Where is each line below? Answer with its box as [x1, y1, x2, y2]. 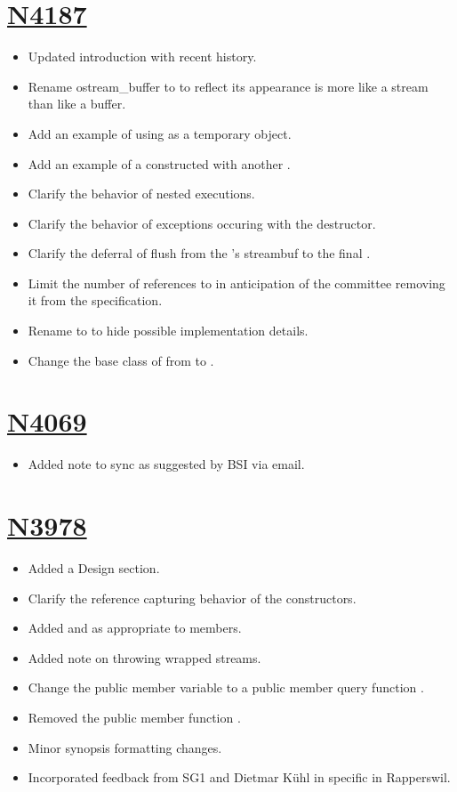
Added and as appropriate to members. [28, 618, 242, 637]
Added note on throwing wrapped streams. [28, 648, 261, 667]
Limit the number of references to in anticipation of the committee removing [28, 273, 445, 292]
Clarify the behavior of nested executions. [28, 184, 255, 203]
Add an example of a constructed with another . [28, 154, 291, 173]
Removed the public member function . [28, 708, 241, 727]
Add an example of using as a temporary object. [28, 124, 292, 142]
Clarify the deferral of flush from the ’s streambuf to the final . [28, 244, 371, 263]
